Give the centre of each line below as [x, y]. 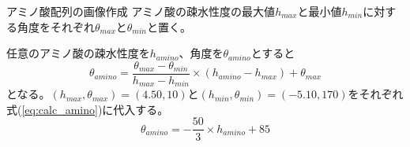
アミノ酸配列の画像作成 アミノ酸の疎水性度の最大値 [141, 11]
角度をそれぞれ [56, 26]
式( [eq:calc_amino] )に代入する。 [88, 109]
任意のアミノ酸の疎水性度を [78, 53]
